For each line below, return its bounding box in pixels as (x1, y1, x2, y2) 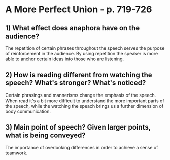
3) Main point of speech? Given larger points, (5, 123, 151, 132)
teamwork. (5, 150, 28, 156)
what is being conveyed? (5, 131, 86, 140)
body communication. (5, 108, 51, 114)
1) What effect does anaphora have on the (5, 24, 140, 33)
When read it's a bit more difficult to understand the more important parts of (5, 98, 164, 104)
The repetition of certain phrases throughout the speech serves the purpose (5, 45, 165, 51)
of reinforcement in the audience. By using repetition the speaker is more (5, 51, 158, 56)
